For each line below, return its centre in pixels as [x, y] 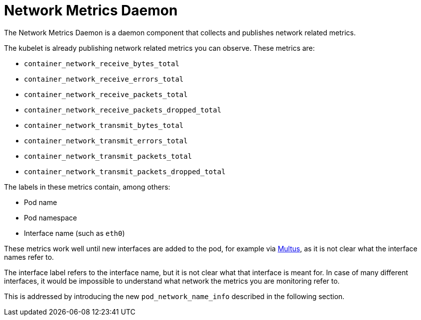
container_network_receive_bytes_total [102, 63]
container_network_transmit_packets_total [108, 156]
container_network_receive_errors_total [104, 79]
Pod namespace [51, 217]
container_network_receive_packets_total [106, 94]
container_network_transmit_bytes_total [104, 125]
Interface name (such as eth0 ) [74, 233]
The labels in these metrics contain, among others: [87, 187]
